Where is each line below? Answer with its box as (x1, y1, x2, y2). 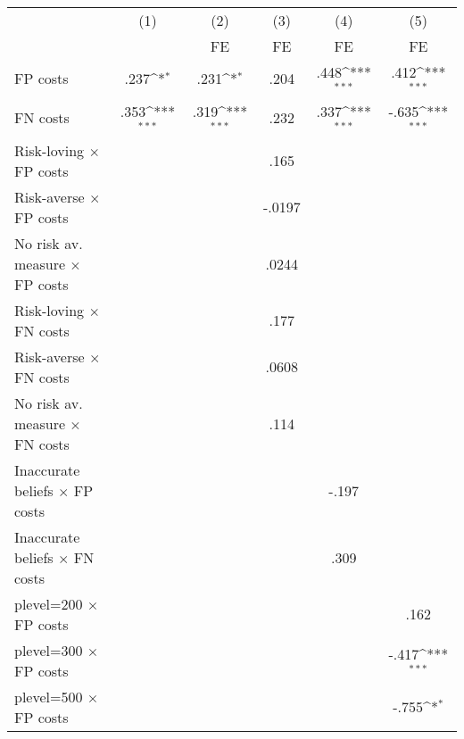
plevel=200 (14, 593, 83, 614)
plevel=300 (14, 639, 83, 660)
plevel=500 (14, 685, 83, 707)
